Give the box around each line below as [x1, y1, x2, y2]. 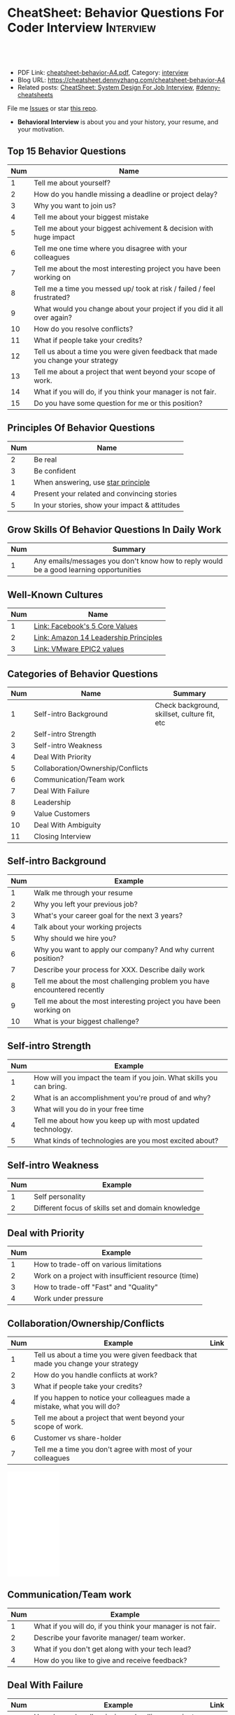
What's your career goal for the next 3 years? [34, 911, 183, 920]
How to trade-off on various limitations [34, 1260, 162, 1269]
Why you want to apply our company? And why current [34, 944, 215, 954]
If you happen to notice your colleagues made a [34, 1393, 191, 1403]
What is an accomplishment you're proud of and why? [34, 1093, 211, 1102]
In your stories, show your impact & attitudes [34, 500, 180, 510]
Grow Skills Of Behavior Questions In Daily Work [7, 523, 222, 536]
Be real [34, 455, 57, 464]
